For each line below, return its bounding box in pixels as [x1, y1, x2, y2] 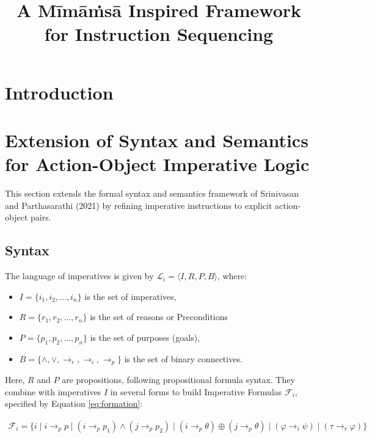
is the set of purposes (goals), [90, 330, 200, 343]
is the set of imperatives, [84, 290, 177, 302]
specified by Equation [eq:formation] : [5, 397, 143, 410]
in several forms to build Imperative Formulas [110, 385, 282, 398]
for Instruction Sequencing [44, 21, 274, 46]
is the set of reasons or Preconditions [90, 310, 228, 323]
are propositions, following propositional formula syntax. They [62, 373, 295, 386]
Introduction [5, 79, 114, 104]
